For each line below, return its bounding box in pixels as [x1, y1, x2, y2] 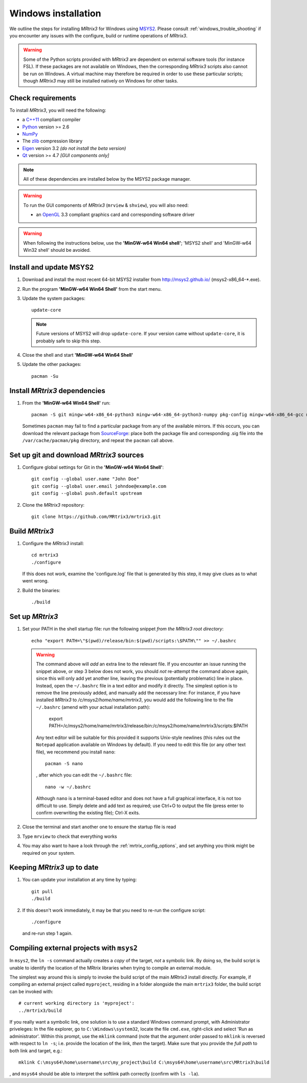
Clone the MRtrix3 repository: [22, 502, 84, 508]
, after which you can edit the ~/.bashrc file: [36, 772, 133, 778]
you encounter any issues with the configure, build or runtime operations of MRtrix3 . [9, 32, 188, 38]
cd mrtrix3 [31, 552, 59, 558]
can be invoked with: [9, 988, 54, 994]
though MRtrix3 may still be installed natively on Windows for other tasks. [23, 77, 179, 84]
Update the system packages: [22, 295, 85, 301]
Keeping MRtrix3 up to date [9, 863, 99, 872]
